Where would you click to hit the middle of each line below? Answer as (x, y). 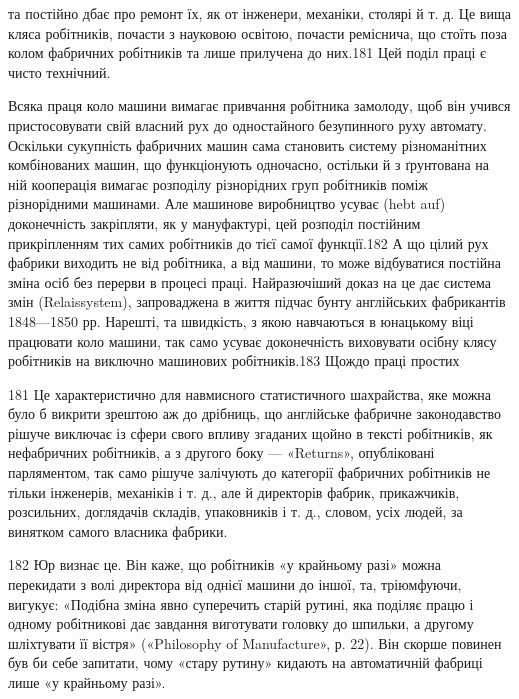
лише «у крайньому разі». (87, 682)
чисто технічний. (59, 71)
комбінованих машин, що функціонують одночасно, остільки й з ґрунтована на (249, 164)
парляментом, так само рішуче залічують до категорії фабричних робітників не (249, 472)
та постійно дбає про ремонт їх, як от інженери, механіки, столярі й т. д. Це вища (259, 13)
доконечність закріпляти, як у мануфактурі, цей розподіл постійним (214, 222)
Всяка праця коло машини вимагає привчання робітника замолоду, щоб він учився (259, 105)
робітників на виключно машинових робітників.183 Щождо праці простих (234, 360)
